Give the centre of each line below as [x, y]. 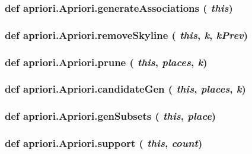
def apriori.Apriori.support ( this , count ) [104, 143]
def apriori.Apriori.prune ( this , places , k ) [106, 62]
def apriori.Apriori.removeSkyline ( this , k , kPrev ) [127, 35]
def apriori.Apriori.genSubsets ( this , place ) [111, 116]
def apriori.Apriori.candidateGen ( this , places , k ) [125, 89]
